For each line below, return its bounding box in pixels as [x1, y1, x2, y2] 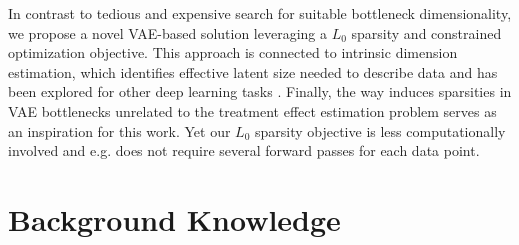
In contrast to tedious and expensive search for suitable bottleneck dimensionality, [8, 3, 512, 23]
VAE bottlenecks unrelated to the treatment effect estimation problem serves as [8, 100, 497, 121]
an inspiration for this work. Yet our [8, 120, 231, 141]
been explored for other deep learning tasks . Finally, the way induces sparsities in [8, 81, 512, 102]
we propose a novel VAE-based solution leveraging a [8, 22, 327, 43]
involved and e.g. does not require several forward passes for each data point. [8, 140, 480, 161]
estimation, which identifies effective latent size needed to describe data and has [8, 61, 498, 82]
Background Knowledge [8, 198, 341, 239]
